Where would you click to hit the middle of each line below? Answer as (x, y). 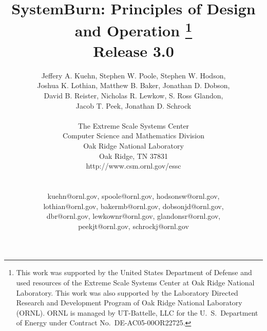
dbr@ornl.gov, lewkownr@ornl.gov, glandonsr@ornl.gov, (133, 216)
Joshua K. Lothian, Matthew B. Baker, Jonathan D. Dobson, (133, 85)
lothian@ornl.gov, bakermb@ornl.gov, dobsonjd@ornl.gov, (133, 206)
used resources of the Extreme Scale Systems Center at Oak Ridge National (135, 282)
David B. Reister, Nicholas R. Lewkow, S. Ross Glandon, (133, 96)
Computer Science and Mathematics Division (133, 136)
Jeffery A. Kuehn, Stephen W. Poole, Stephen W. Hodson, (133, 75)
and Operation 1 (133, 29)
